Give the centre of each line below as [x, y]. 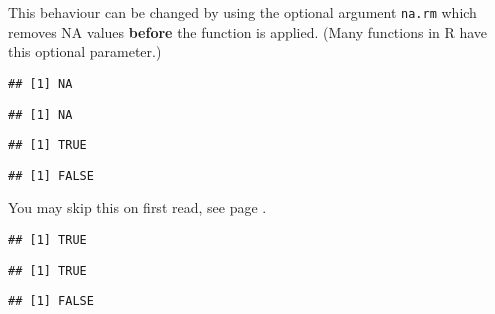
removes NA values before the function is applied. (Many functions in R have [248, 31]
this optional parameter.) [85, 51]
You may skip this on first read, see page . [137, 207]
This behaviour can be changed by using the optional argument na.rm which [242, 12]
